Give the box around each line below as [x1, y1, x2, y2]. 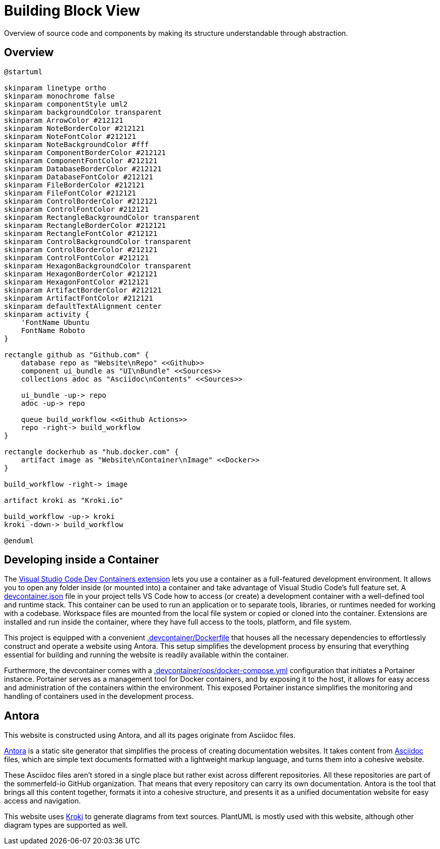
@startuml [4, 67, 42, 76]
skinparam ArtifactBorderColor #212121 [4, 286, 162, 294]
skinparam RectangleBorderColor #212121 [4, 221, 166, 229]
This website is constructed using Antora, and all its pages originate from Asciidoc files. [4, 731, 296, 740]
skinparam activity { [4, 310, 89, 318]
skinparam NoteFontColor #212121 [4, 132, 136, 140]
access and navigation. [4, 796, 81, 806]
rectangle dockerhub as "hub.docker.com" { [4, 447, 179, 456]
